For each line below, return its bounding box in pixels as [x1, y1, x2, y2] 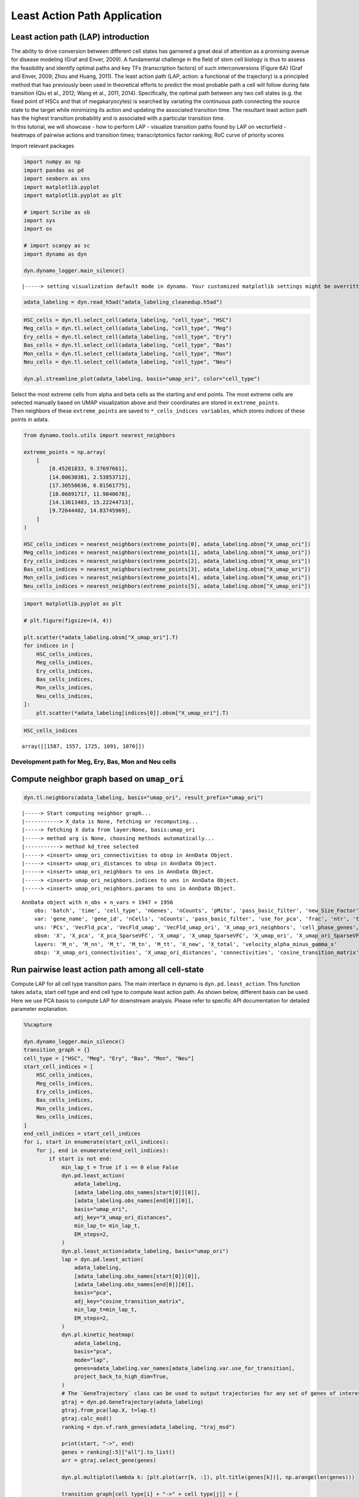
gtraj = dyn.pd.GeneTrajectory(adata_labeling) [61, 1398, 204, 1405]
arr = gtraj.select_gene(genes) [61, 1457, 157, 1464]
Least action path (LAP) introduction [11, 32, 150, 42]
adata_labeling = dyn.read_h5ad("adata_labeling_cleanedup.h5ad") [23, 299, 223, 305]
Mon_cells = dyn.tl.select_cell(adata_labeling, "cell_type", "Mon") [23, 350, 232, 357]
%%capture [23, 1021, 53, 1028]
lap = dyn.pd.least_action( [61, 1256, 144, 1263]
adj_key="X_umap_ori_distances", [74, 1214, 172, 1221]
